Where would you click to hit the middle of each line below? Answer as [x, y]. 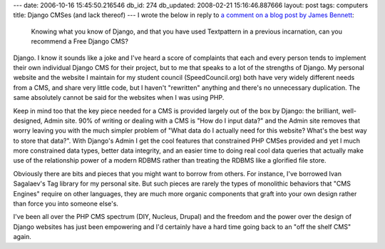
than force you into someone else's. [66, 204]
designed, [28, 121]
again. [22, 237]
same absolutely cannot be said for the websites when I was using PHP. [119, 98]
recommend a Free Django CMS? [79, 41]
